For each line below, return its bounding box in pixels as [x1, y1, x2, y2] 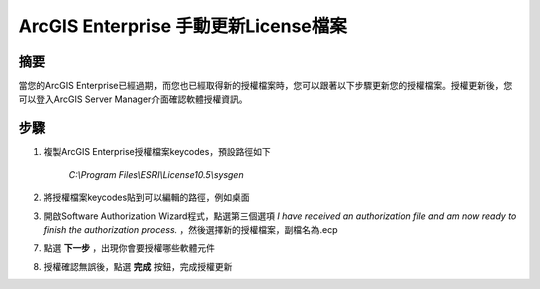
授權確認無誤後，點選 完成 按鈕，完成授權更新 [43, 260, 233, 272]
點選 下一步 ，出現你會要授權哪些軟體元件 [43, 242, 215, 254]
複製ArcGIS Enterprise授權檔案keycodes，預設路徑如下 [43, 146, 271, 158]
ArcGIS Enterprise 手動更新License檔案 [18, 15, 347, 37]
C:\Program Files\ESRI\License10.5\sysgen [68, 168, 244, 180]
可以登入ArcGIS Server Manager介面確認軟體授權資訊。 [18, 93, 249, 105]
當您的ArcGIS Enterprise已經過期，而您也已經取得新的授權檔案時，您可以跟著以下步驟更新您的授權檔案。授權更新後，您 [18, 80, 513, 92]
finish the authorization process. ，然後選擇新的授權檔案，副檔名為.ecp [43, 223, 339, 235]
